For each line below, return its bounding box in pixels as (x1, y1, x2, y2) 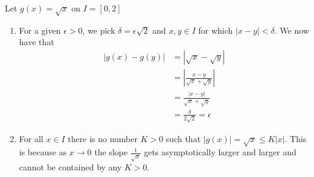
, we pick (82, 23, 115, 36)
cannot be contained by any (19, 161, 122, 173)
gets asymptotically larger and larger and (144, 146, 296, 158)
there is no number (68, 132, 138, 144)
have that (19, 36, 54, 48)
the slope (94, 146, 128, 158)
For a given (19, 23, 61, 36)
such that (165, 132, 201, 144)
